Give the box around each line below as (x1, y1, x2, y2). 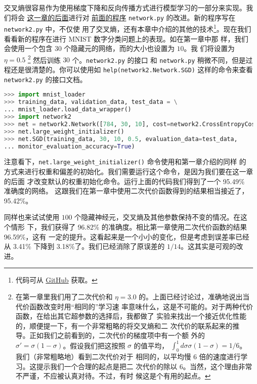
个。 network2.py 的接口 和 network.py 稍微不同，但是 (72, 54, 246, 65)
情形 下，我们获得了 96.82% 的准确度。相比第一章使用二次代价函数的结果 (10, 222, 247, 232)
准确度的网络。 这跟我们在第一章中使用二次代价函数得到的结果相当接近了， (4, 186, 249, 196)
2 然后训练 (28, 53, 61, 65)
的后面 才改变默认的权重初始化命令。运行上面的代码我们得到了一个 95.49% (4, 176, 245, 186)
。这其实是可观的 (180, 241, 236, 251)
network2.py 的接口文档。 (4, 74, 87, 84)
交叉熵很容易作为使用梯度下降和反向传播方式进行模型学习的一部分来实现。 (4, 2, 246, 12)
